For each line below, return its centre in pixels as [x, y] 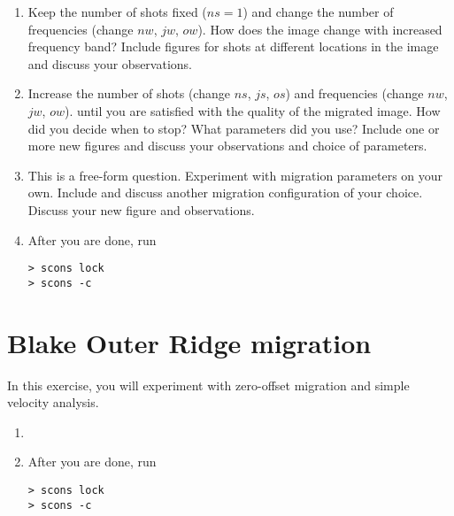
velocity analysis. [53, 402]
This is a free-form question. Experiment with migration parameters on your [235, 175]
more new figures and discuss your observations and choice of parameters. [227, 146]
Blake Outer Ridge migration [189, 342]
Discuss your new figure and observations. [141, 209]
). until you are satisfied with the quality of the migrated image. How [253, 110]
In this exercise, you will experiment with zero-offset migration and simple [208, 385]
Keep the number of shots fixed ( [117, 12]
